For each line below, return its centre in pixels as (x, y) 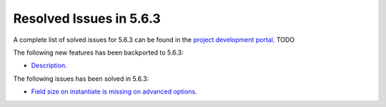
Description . (49, 66)
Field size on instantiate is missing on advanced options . (114, 91)
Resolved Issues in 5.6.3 (87, 18)
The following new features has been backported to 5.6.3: (98, 52)
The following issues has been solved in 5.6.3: (81, 79)
